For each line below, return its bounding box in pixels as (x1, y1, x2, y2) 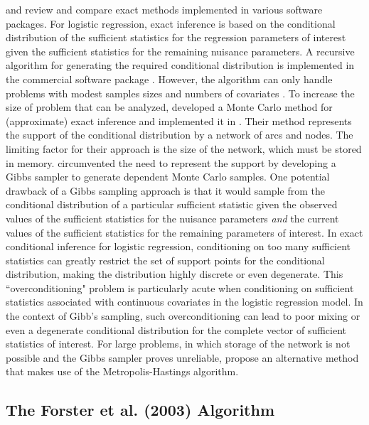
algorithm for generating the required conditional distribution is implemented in (6, 58, 355, 72)
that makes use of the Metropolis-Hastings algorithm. (6, 364, 239, 379)
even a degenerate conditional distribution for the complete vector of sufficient (6, 322, 347, 337)
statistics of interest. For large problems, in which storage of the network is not (6, 336, 351, 351)
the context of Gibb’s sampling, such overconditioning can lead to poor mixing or (6, 308, 360, 323)
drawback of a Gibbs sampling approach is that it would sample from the (6, 183, 325, 198)
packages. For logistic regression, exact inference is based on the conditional (6, 16, 336, 31)
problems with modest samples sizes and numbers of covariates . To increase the (6, 85, 355, 100)
